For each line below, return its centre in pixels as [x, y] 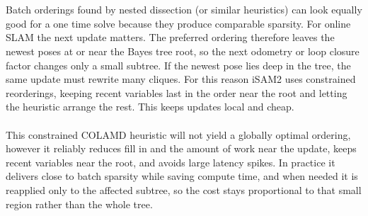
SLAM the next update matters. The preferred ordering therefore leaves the [170, 37]
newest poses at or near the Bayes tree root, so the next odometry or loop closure [183, 51]
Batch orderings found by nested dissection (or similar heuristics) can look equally [184, 10]
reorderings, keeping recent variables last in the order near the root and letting [177, 92]
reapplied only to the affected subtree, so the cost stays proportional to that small [184, 189]
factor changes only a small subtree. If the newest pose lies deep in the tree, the [178, 65]
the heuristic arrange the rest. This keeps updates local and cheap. [150, 107]
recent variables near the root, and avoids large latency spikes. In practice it [171, 162]
